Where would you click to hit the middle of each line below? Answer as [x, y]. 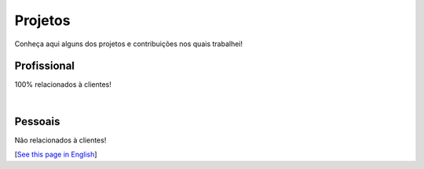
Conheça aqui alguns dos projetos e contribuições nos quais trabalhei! [129, 44]
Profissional [44, 66]
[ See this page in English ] [56, 155]
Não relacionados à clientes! [60, 140]
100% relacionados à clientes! [63, 84]
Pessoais [37, 121]
